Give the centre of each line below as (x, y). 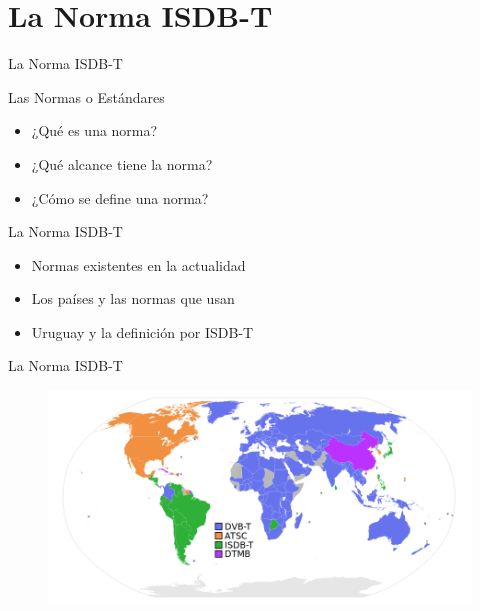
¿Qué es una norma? (94, 130)
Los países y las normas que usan (133, 298)
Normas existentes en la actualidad (138, 264)
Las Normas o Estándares (86, 96)
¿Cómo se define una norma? (120, 197)
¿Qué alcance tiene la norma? (122, 163)
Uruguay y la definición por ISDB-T (142, 331)
